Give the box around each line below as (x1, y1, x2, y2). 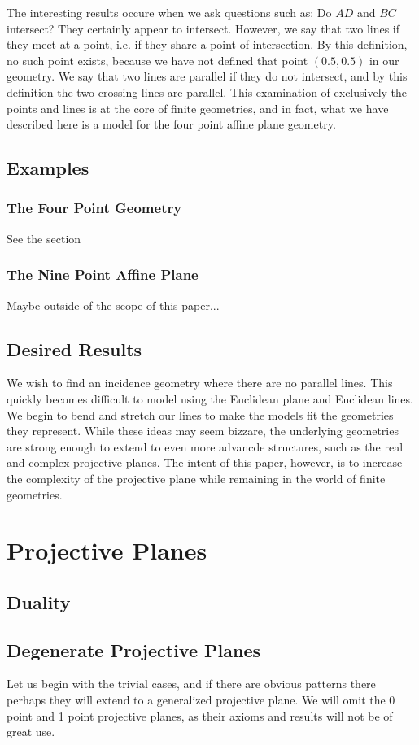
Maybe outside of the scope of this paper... (7, 296, 220, 313)
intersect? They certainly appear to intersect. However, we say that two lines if (7, 20, 400, 37)
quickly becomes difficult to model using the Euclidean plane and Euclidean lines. (7, 390, 413, 407)
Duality (7, 589, 71, 614)
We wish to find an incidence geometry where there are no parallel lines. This (7, 374, 393, 391)
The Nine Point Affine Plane (7, 264, 199, 285)
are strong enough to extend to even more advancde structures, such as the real (7, 438, 404, 455)
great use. (7, 723, 55, 740)
